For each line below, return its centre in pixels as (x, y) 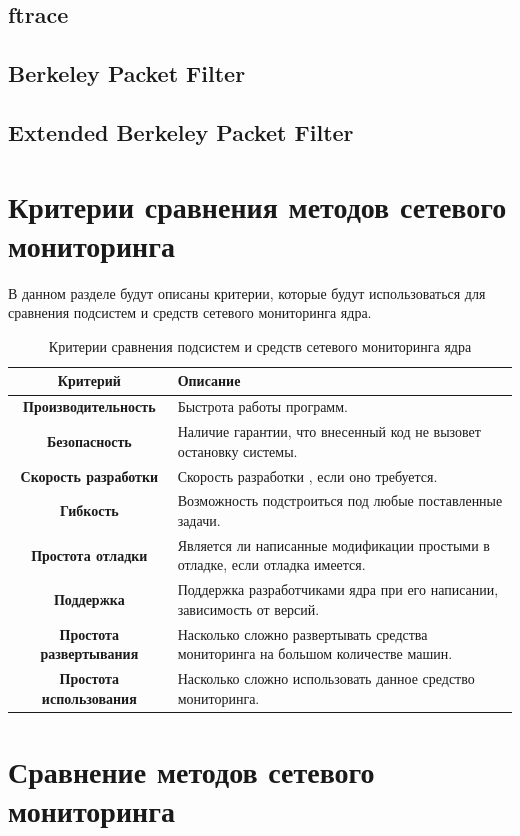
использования (89, 697)
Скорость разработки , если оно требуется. (307, 475)
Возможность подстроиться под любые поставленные (340, 500)
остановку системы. (237, 450)
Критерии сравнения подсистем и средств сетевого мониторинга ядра (260, 345)
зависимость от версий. (248, 608)
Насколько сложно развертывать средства (302, 633)
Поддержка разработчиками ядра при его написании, (338, 589)
